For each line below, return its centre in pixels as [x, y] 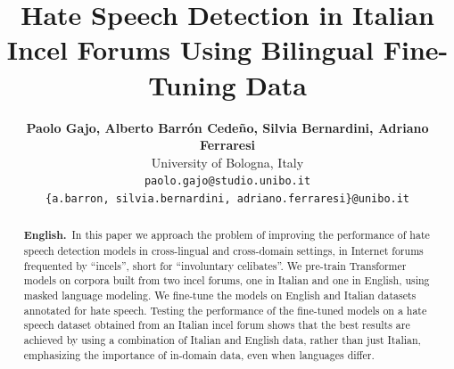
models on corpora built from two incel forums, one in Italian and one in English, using [227, 280]
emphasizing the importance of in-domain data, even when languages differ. [199, 354]
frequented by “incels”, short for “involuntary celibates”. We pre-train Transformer [215, 265]
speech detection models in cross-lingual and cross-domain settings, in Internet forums [223, 251]
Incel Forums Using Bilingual [190, 49]
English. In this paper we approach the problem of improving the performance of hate [227, 235]
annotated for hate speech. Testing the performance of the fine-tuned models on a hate [225, 310]
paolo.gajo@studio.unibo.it [227, 181]
